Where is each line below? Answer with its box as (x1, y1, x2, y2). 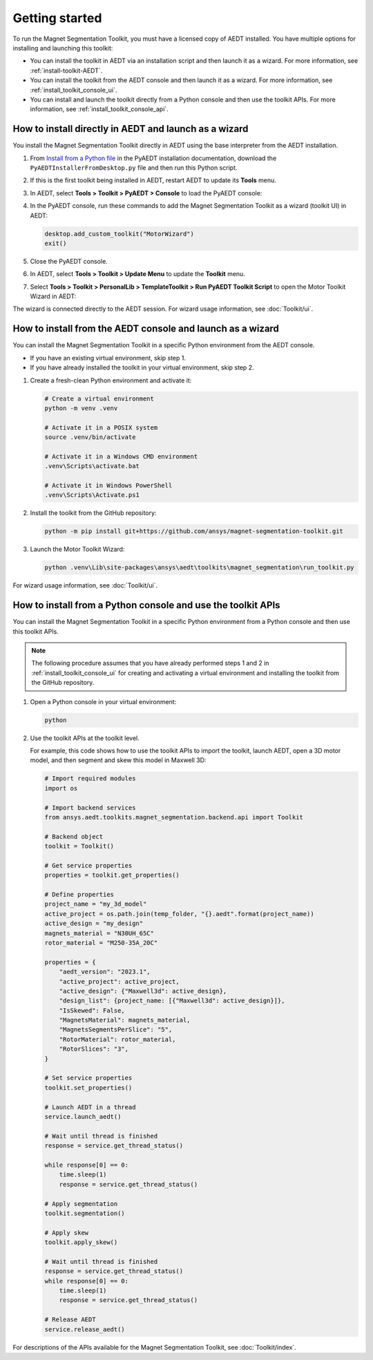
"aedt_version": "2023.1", (59, 968, 151, 976)
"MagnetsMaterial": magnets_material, (59, 1016, 191, 1024)
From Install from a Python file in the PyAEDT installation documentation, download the (30, 154, 277, 162)
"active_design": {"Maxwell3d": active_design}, (59, 987, 227, 995)
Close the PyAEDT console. (30, 257, 108, 265)
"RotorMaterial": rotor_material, (59, 1036, 176, 1043)
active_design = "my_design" (44, 920, 144, 928)
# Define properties (44, 891, 114, 899)
